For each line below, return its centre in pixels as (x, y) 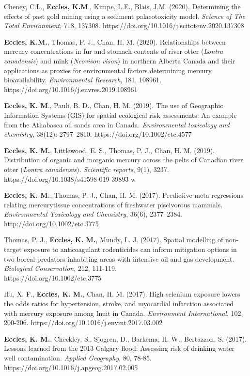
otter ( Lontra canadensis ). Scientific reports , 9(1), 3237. (86, 169)
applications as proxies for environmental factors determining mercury (108, 70)
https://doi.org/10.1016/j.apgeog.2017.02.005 (71, 367)
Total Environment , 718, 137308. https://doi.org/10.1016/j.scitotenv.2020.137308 (124, 25)
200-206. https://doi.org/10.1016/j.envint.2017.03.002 (83, 322)
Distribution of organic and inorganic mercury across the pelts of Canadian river (124, 160)
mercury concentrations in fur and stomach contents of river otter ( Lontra (114, 51)
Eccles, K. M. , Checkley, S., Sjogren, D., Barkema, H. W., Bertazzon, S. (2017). (125, 338)
